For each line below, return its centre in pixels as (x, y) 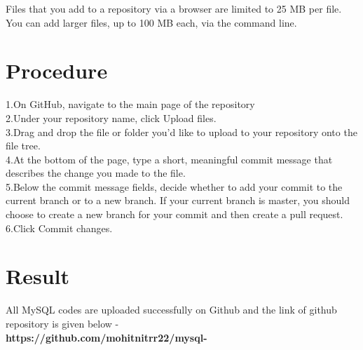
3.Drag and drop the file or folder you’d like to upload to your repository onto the (181, 132)
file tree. (23, 146)
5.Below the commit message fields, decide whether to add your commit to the (174, 186)
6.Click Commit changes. (59, 228)
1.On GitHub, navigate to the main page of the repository (130, 104)
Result (37, 276)
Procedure (57, 70)
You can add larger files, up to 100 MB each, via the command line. (151, 22)
